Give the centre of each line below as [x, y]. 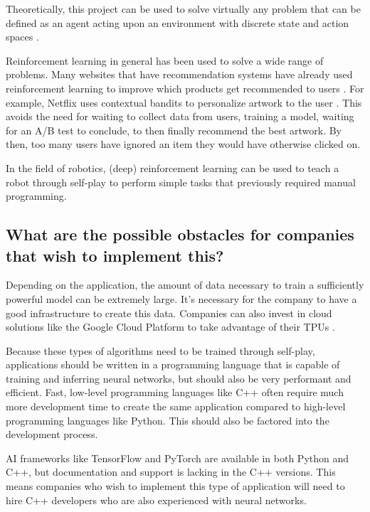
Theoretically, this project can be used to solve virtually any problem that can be [183, 9]
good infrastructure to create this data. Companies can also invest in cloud [169, 313]
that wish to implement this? [115, 255]
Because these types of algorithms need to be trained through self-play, [160, 350]
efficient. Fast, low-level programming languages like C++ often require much [175, 392]
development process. [52, 434]
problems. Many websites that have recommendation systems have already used [179, 74]
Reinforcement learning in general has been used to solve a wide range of [165, 60]
